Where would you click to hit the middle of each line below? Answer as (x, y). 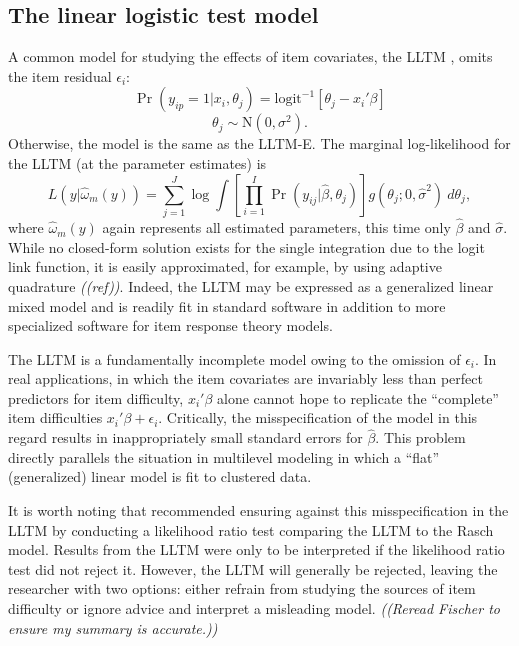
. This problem (420, 437)
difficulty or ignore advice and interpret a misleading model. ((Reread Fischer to (254, 608)
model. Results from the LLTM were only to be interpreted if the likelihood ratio (256, 549)
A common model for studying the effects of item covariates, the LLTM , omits (250, 56)
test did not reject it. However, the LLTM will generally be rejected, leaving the (253, 568)
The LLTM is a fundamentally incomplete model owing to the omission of (234, 358)
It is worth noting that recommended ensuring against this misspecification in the (258, 510)
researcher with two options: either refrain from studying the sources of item (242, 588)
